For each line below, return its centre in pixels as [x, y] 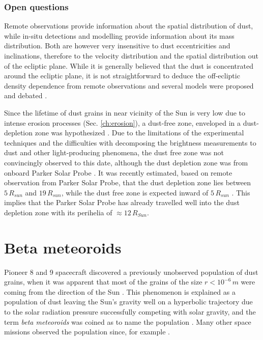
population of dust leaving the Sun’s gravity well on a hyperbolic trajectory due [128, 302]
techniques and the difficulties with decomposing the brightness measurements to [130, 142]
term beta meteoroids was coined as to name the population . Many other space [128, 321]
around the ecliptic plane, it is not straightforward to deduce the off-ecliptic [122, 76]
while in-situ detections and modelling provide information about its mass [119, 35]
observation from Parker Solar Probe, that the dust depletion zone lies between [128, 182]
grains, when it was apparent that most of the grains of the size [103, 282]
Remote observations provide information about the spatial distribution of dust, [129, 26]
